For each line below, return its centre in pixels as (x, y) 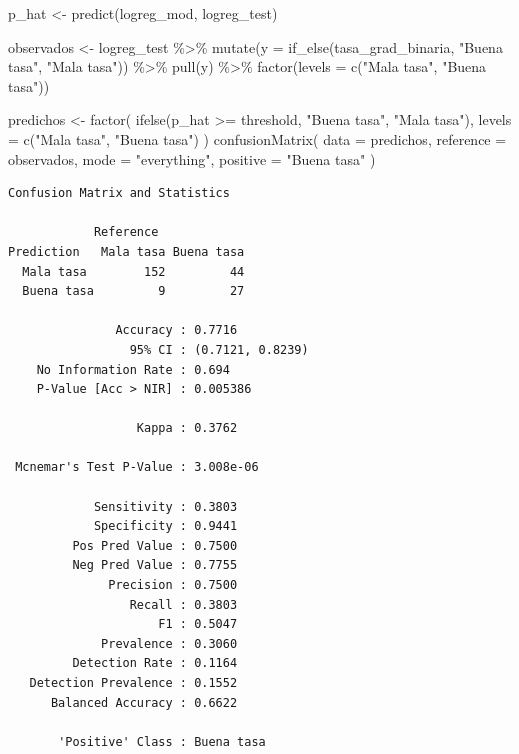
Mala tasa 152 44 (133, 271)
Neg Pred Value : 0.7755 (155, 565)
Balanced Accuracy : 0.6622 (144, 702)
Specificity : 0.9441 (165, 526)
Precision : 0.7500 (173, 585)
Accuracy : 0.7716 (176, 330)
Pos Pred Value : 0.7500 (155, 545)
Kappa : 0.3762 (187, 428)
